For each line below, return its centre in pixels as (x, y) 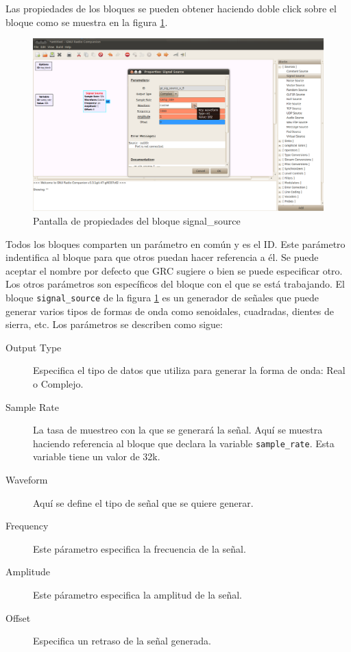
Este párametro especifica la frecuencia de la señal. (140, 548)
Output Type (34, 347)
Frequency (27, 526)
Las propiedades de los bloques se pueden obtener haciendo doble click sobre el (171, 8)
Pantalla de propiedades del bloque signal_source (137, 220)
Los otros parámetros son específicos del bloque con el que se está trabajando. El (175, 284)
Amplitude (28, 572)
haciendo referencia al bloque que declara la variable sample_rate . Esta (184, 443)
